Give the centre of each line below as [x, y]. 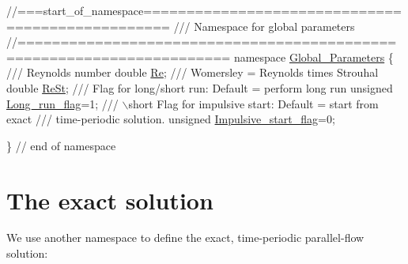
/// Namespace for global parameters [264, 26]
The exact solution [110, 200]
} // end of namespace [61, 145]
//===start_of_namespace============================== [204, 10]
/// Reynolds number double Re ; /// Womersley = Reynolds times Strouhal [193, 72]
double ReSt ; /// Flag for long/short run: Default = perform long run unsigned [200, 87]
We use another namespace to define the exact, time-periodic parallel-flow [185, 238]
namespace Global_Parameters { [314, 57]
